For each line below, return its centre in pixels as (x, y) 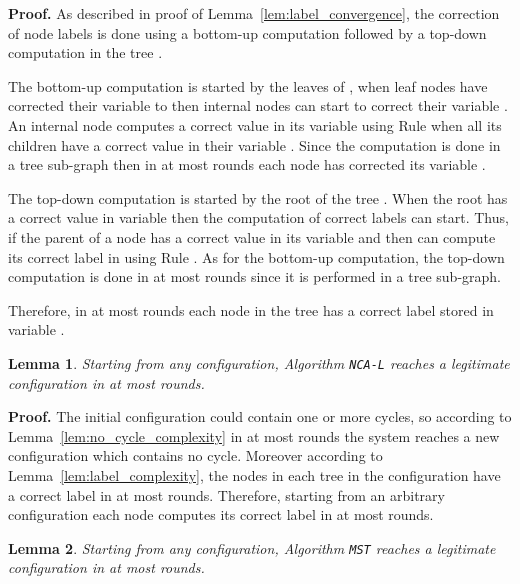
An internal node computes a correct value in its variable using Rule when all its (255, 124)
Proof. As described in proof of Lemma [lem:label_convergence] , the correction (254, 13)
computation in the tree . (85, 52)
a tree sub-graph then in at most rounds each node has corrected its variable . (247, 164)
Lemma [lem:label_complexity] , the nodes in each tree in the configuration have (254, 474)
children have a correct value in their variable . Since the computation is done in (254, 144)
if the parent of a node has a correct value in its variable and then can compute (252, 236)
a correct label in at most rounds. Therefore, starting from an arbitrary (226, 494)
